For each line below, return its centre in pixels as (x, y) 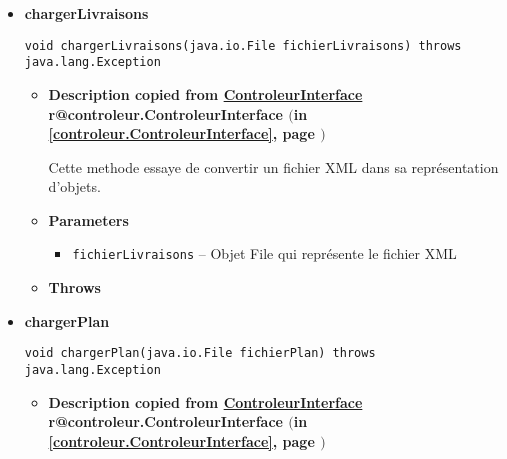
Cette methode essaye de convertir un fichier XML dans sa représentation (273, 166)
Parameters (88, 219)
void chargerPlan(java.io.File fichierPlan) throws (200, 353)
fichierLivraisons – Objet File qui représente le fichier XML (264, 253)
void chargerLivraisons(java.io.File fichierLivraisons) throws (243, 45)
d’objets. (74, 186)
